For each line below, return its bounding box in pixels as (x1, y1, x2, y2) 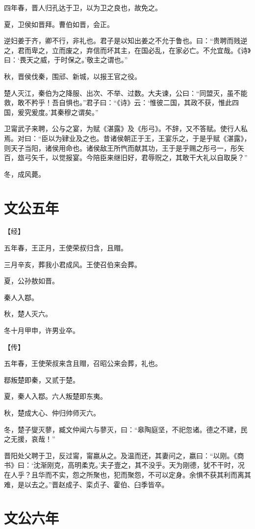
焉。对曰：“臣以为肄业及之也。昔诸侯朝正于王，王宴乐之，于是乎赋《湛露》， (4, 133, 251, 143)
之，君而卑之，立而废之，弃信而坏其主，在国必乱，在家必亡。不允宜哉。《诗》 (4, 45, 251, 55)
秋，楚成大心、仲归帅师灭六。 (4, 407, 100, 418)
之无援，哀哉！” (4, 434, 55, 444)
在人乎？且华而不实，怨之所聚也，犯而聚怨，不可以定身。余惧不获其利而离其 (4, 469, 251, 479)
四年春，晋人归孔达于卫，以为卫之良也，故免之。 (4, 2, 162, 12)
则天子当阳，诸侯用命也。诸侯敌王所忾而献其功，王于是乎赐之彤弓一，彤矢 (4, 142, 244, 153)
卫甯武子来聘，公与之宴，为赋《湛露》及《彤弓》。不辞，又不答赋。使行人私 (4, 123, 248, 134)
